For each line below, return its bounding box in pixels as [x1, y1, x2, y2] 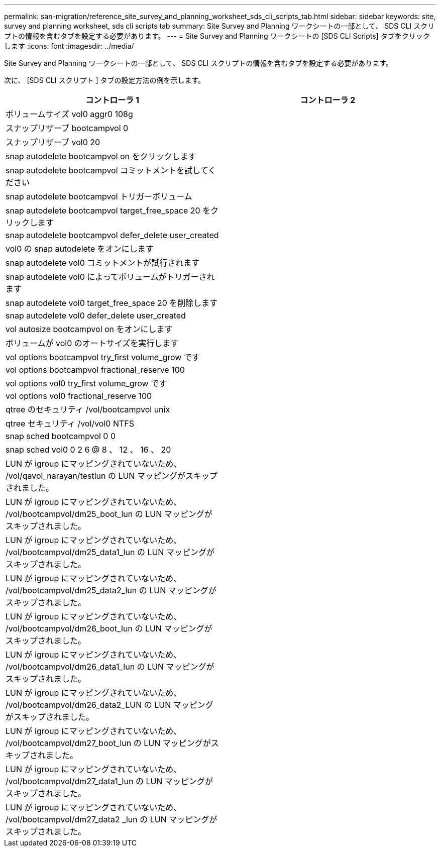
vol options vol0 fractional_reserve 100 [6, 391, 152, 401]
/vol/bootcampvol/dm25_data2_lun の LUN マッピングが [6, 585, 216, 595]
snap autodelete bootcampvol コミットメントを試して [6, 165, 208, 175]
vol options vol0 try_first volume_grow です [6, 378, 167, 388]
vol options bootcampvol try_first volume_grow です [6, 352, 200, 362]
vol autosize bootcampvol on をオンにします [6, 324, 173, 334]
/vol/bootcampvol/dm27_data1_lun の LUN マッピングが [6, 776, 213, 786]
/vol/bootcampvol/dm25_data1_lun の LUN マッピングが [6, 547, 214, 557]
